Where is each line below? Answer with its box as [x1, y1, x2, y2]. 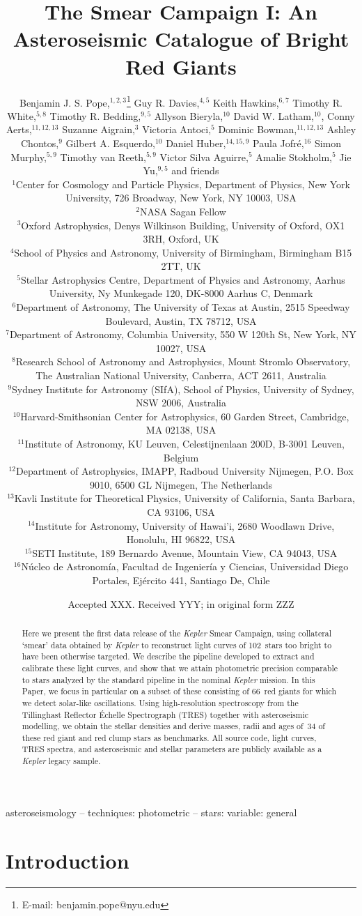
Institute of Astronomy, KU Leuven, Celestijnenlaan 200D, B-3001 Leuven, [24, 436, 345, 450]
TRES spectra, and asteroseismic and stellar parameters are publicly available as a [22, 743, 322, 755]
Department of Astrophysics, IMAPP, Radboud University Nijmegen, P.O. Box [15, 464, 354, 478]
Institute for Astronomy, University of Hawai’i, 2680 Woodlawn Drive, [35, 518, 335, 533]
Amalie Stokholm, [255, 149, 332, 164]
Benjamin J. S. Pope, [19, 95, 110, 109]
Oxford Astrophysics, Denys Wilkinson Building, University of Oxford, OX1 [21, 217, 345, 232]
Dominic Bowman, [218, 122, 297, 137]
